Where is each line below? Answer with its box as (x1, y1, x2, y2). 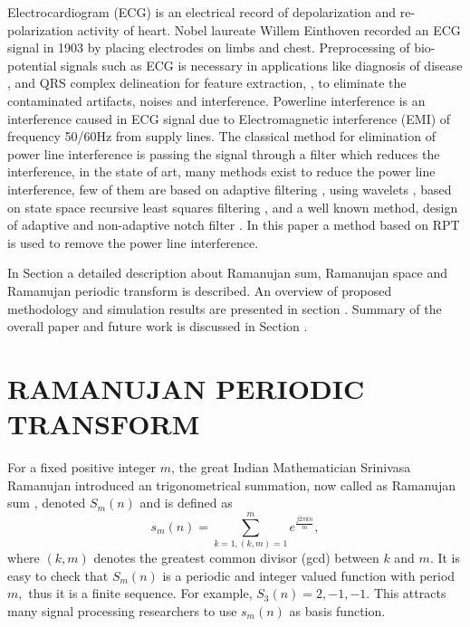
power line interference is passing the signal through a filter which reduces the (7, 144, 440, 163)
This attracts (373, 584, 446, 603)
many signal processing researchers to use (7, 601, 237, 620)
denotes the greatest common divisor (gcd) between (93, 547, 379, 566)
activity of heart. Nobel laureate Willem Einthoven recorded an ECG (77, 20, 461, 39)
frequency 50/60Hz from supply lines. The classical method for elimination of (7, 127, 436, 146)
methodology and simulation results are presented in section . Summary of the (7, 299, 442, 318)
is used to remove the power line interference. (7, 233, 259, 252)
